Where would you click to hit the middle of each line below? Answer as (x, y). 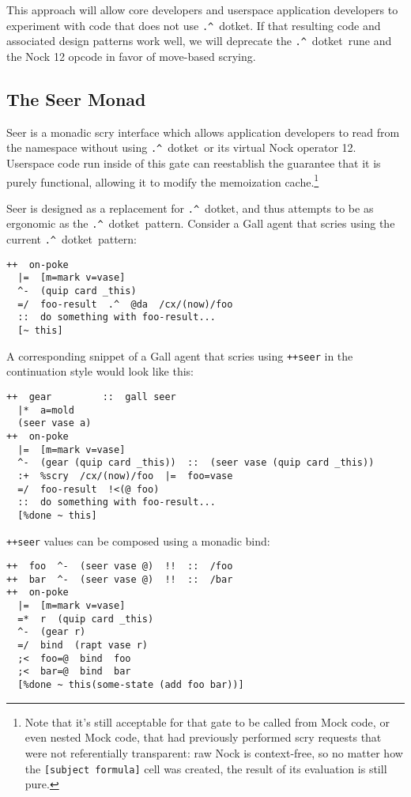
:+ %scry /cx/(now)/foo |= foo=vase (125, 476)
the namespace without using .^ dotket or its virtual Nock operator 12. (181, 147)
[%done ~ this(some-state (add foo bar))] (131, 685)
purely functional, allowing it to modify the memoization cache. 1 (163, 180)
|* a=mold (46, 410)
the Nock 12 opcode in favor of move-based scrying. (131, 56)
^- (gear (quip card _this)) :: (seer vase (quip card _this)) (196, 463)
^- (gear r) (52, 632)
